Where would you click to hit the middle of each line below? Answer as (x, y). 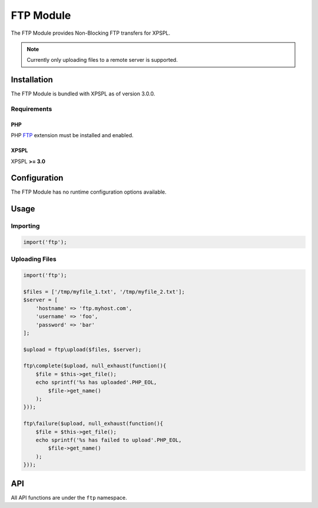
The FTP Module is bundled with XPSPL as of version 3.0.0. (83, 94)
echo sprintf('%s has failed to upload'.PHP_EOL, (109, 440)
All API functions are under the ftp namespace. (69, 497)
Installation (32, 80)
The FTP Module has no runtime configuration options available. (89, 192)
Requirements (32, 109)
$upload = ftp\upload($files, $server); (82, 349)
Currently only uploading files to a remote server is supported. (102, 60)
